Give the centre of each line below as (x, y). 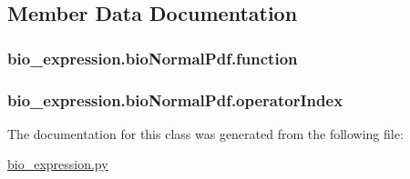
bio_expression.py (58, 164)
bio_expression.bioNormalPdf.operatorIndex (175, 99)
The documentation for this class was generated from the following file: (205, 133)
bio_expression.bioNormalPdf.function (153, 58)
